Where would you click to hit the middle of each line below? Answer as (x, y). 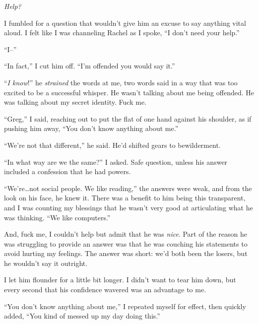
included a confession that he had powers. (67, 171)
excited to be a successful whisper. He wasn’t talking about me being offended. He (129, 92)
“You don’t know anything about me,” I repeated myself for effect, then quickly (125, 306)
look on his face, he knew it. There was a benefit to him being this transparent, (125, 198)
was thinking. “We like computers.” (57, 217)
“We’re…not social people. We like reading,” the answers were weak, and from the (128, 188)
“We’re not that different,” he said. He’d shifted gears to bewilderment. (112, 145)
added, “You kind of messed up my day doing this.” (82, 316)
